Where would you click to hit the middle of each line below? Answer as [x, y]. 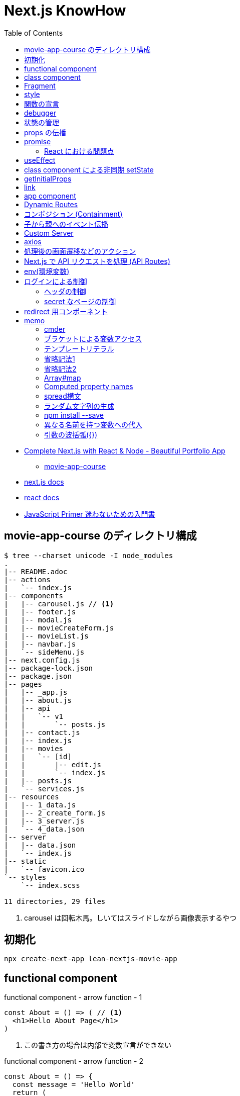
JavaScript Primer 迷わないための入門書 [90, 514]
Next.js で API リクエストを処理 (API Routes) [97, 261]
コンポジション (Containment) [73, 214]
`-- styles [25, 877]
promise [38, 141]
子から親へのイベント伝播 [66, 224]
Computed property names [89, 386]
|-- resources [32, 797]
